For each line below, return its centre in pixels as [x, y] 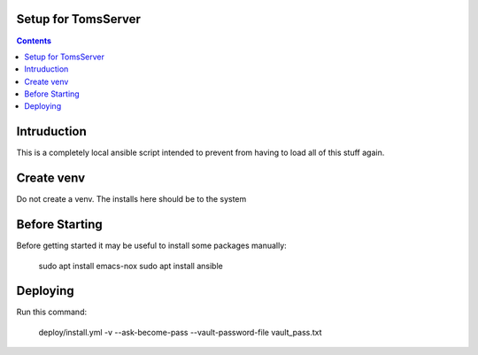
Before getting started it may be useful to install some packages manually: [151, 246]
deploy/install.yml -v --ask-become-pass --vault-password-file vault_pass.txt [180, 332]
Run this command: [52, 312]
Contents [34, 41]
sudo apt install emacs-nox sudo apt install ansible [131, 266]
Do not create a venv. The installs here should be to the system [131, 199]
